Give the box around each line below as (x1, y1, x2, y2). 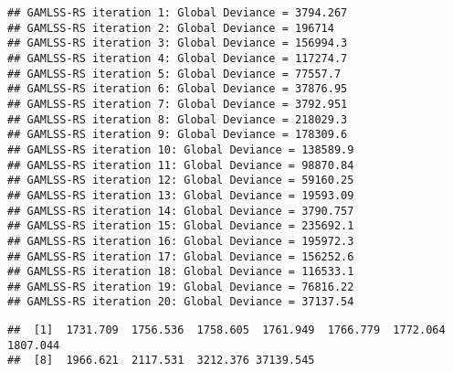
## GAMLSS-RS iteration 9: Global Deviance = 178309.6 (7, 128, 348, 142)
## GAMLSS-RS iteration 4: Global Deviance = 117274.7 (7, 51, 348, 65)
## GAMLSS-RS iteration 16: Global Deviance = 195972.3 (7, 234, 354, 248)
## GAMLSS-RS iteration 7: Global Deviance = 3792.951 (7, 97, 348, 111)
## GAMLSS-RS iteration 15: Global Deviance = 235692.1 (7, 219, 354, 233)
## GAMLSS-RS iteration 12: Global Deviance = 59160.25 (7, 174, 354, 187)
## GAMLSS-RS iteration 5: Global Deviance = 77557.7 (7, 67, 342, 80)
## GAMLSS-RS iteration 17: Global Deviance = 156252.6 (7, 250, 354, 263)
